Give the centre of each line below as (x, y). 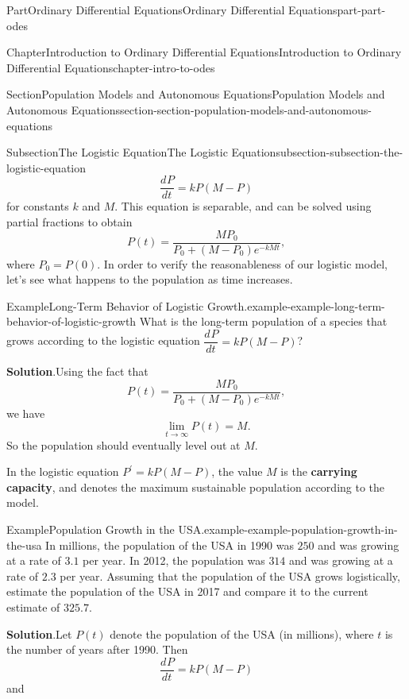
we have (26, 413)
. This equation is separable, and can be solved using (243, 206)
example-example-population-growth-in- (301, 529)
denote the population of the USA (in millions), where (242, 633)
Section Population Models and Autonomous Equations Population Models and (196, 94)
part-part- (361, 10)
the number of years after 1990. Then (97, 649)
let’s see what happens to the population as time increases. (150, 279)
